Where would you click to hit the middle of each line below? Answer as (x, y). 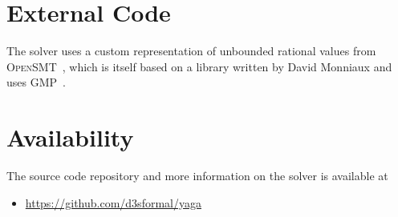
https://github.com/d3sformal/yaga (113, 202)
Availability (70, 137)
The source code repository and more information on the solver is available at (197, 176)
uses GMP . (36, 82)
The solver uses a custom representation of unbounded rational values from (191, 51)
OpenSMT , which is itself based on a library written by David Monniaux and (199, 66)
